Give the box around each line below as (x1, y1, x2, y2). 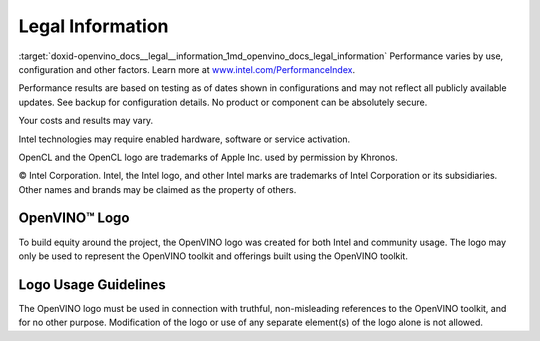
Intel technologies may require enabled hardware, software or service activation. (18, 133, 351, 145)
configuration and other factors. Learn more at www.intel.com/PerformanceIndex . (18, 63, 355, 75)
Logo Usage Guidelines (18, 276, 166, 293)
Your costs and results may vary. (18, 115, 154, 127)
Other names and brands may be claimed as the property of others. (18, 183, 297, 195)
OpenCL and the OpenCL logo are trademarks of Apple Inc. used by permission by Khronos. (18, 151, 399, 163)
